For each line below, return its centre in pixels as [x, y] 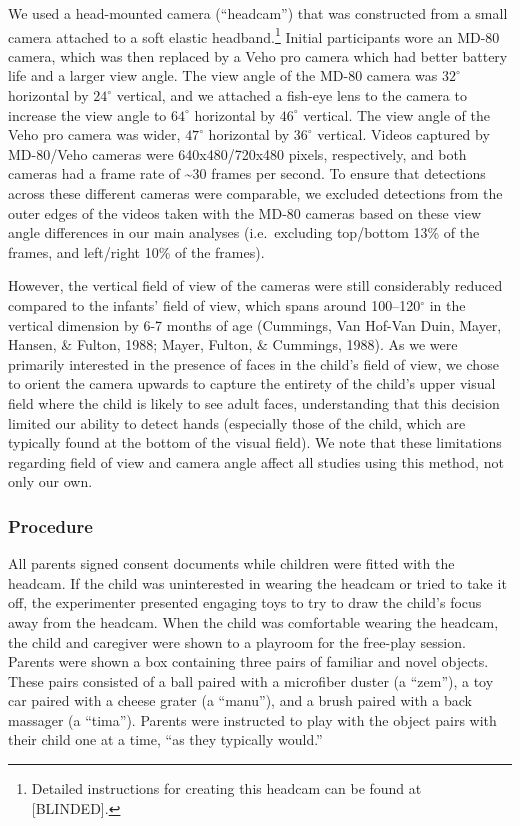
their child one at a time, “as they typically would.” [165, 739]
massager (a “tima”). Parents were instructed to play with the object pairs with [252, 719]
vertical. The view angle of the [396, 114]
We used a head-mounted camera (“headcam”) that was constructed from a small [258, 13]
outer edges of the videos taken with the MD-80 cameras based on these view [245, 212]
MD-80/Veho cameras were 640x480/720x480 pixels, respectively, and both [237, 153]
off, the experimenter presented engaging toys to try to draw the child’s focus [245, 602]
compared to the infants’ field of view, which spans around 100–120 [214, 304]
